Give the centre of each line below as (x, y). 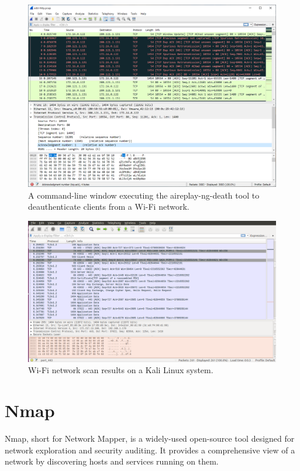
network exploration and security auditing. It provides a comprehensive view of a (150, 450)
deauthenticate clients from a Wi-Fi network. (109, 207)
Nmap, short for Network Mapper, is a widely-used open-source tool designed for (150, 438)
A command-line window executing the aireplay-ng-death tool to (144, 195)
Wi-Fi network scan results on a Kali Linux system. (121, 370)
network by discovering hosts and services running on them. (112, 461)
